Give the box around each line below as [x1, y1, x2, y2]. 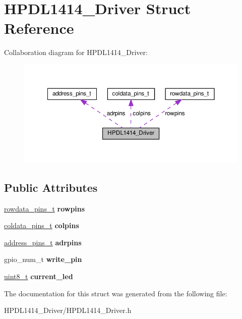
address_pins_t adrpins [4, 237, 82, 247]
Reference [4, 18, 74, 38]
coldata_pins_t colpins [4, 220, 79, 231]
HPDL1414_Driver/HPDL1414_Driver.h [4, 305, 132, 315]
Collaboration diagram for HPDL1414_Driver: [4, 47, 148, 58]
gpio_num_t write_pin [4, 254, 82, 264]
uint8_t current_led [4, 271, 73, 281]
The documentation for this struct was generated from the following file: [4, 288, 227, 298]
